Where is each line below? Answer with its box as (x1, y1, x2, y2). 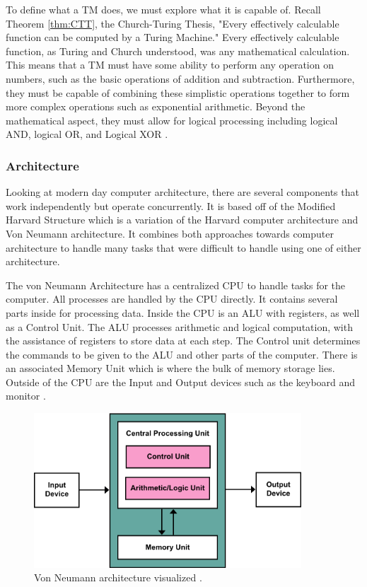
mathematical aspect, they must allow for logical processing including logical (6, 112, 338, 127)
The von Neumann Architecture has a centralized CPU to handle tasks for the (6, 277, 346, 292)
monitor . (6, 388, 46, 403)
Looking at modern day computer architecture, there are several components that (6, 185, 359, 199)
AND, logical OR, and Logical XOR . (6, 127, 168, 141)
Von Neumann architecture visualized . (34, 570, 202, 585)
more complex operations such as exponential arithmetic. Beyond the (6, 99, 305, 114)
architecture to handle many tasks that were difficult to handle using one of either (6, 240, 361, 255)
